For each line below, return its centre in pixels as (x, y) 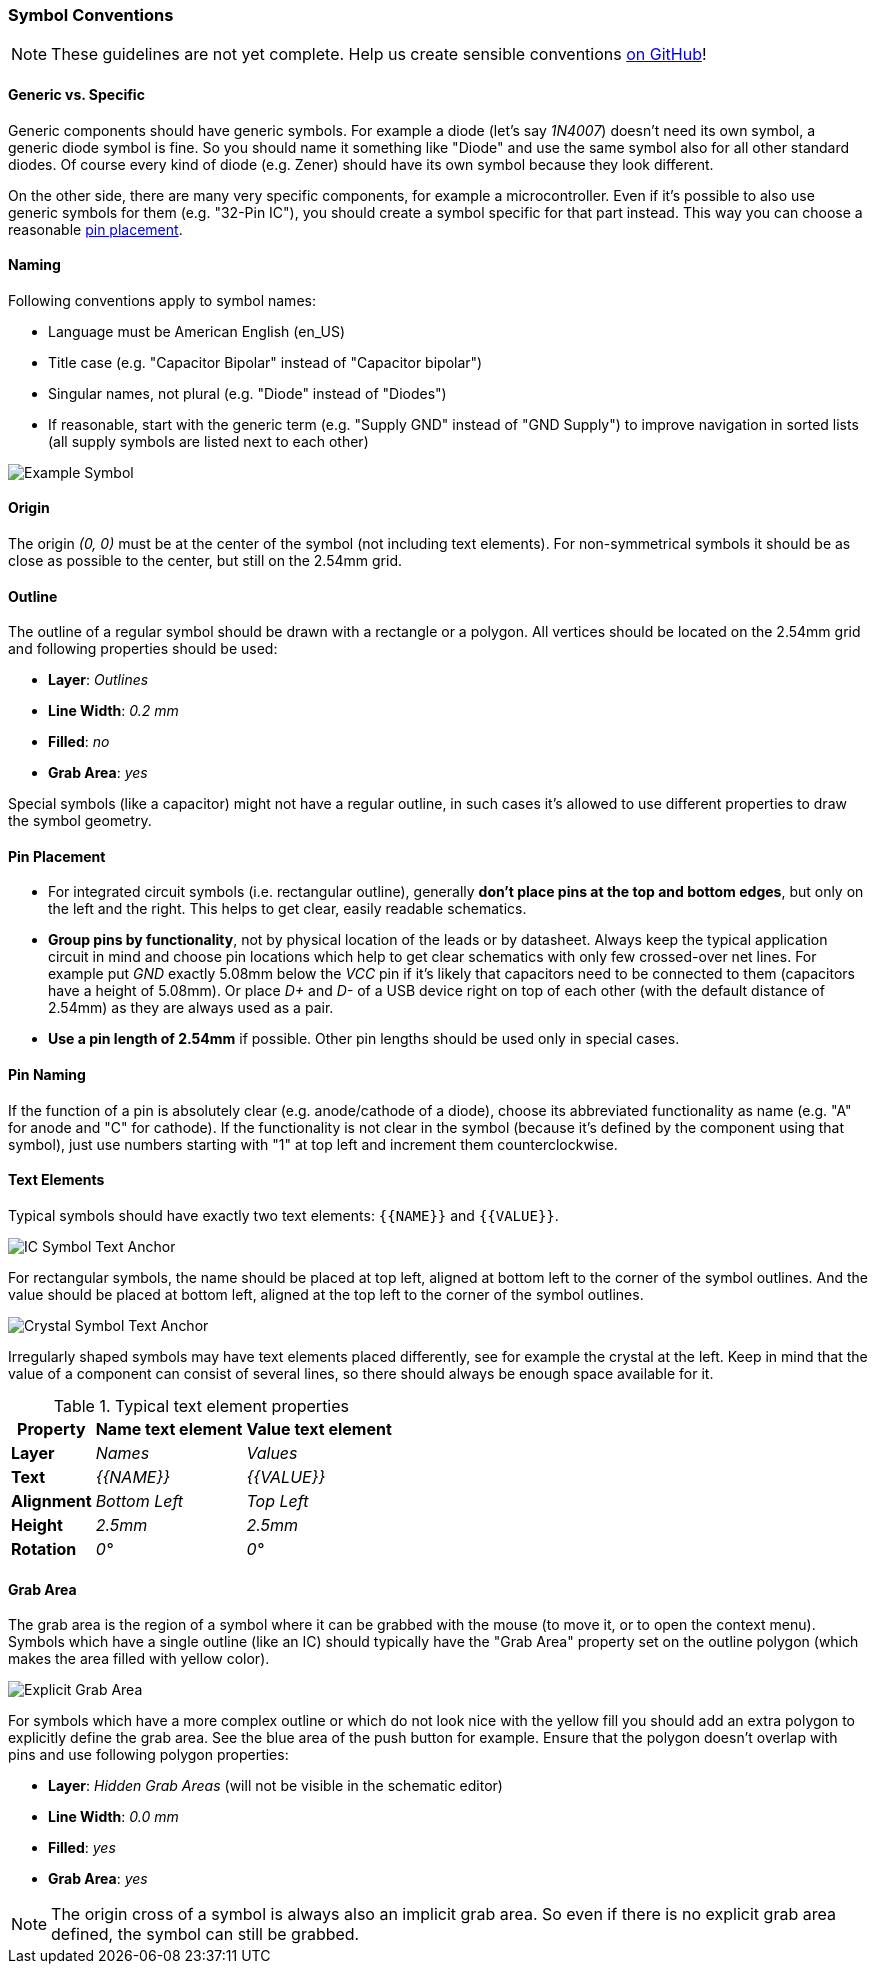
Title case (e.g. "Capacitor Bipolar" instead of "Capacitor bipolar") (265, 362)
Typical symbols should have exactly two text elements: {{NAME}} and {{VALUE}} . (283, 1215)
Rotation (44, 1548)
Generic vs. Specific (76, 94)
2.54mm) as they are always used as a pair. (191, 1008)
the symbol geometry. (80, 821)
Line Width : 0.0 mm (113, 1817)
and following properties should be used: (143, 649)
